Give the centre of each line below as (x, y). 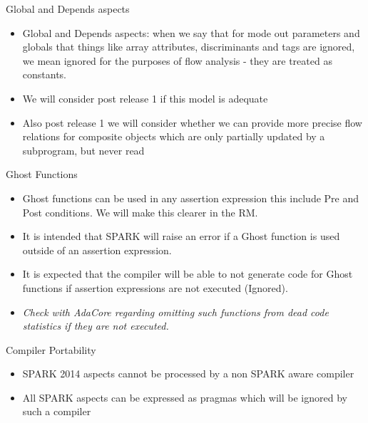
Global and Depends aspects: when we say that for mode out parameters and (191, 32)
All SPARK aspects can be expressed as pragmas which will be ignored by (185, 397)
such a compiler (57, 411)
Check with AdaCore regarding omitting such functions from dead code (175, 312)
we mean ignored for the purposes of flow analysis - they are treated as (177, 60)
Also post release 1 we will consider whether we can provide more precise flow (192, 122)
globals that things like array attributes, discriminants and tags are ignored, (189, 47)
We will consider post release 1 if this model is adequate (145, 98)
